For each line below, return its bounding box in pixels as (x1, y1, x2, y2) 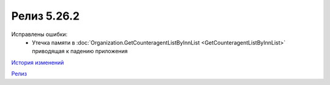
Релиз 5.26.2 (11, 9, 80, 23)
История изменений (11, 59, 64, 66)
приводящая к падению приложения (32, 48, 128, 55)
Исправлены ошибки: (11, 31, 68, 38)
